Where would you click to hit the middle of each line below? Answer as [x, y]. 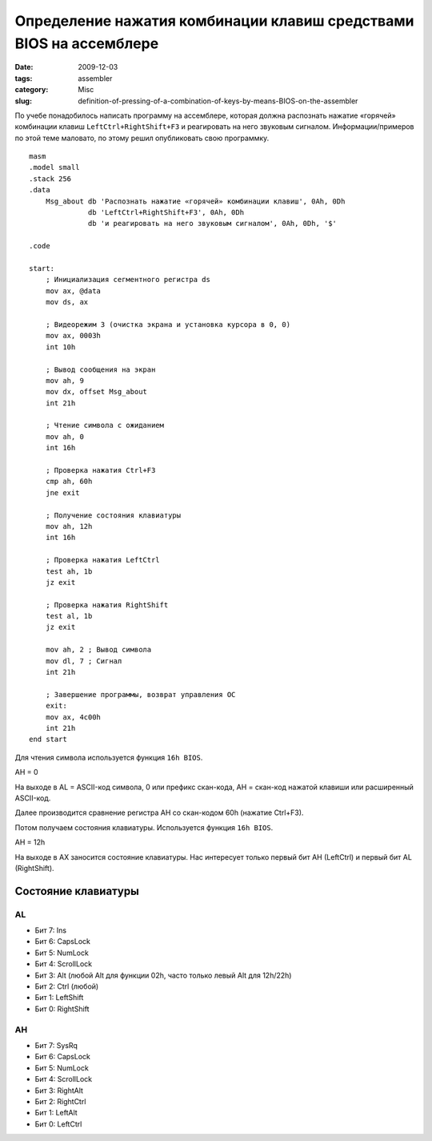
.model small [54, 167]
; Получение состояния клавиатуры [113, 515]
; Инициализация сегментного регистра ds [128, 280]
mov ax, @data [73, 291]
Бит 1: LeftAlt [56, 1113]
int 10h [60, 347]
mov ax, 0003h [73, 336]
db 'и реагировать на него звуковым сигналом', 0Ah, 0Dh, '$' [213, 224]
